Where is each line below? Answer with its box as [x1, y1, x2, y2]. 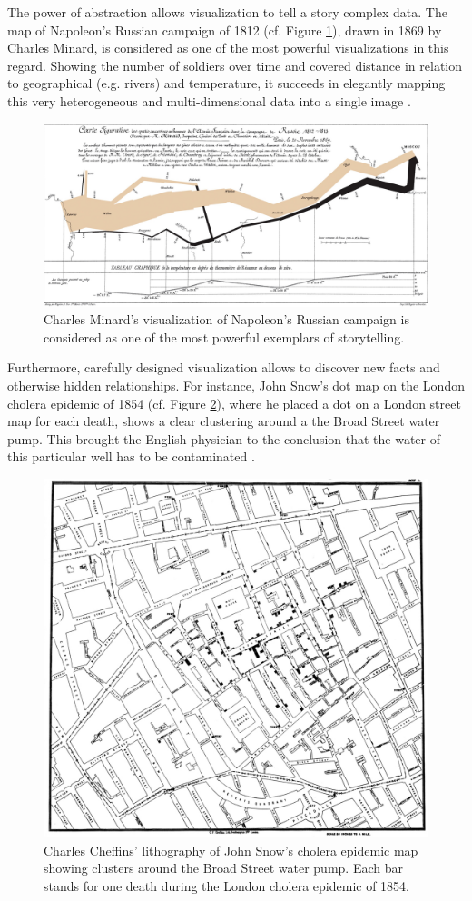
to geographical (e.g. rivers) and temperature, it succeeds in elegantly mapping [7, 74, 446, 93]
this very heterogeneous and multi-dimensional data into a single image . [7, 91, 411, 110]
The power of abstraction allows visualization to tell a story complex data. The [7, 3, 447, 21]
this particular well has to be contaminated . [7, 447, 255, 466]
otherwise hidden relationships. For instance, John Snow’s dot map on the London [7, 376, 465, 394]
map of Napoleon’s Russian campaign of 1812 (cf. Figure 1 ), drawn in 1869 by [7, 20, 442, 39]
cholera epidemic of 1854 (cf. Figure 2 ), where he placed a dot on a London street [7, 393, 461, 412]
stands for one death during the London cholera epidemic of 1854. [44, 876, 409, 895]
